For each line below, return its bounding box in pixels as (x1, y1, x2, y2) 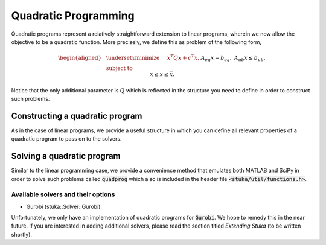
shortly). (11, 231, 33, 238)
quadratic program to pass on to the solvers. (11, 135, 122, 142)
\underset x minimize (106, 54, 160, 62)
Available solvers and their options (11, 190, 115, 199)
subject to (106, 65, 133, 72)
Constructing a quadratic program (11, 110, 142, 121)
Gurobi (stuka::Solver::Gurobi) (26, 203, 101, 210)
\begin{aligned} (58, 54, 102, 62)
